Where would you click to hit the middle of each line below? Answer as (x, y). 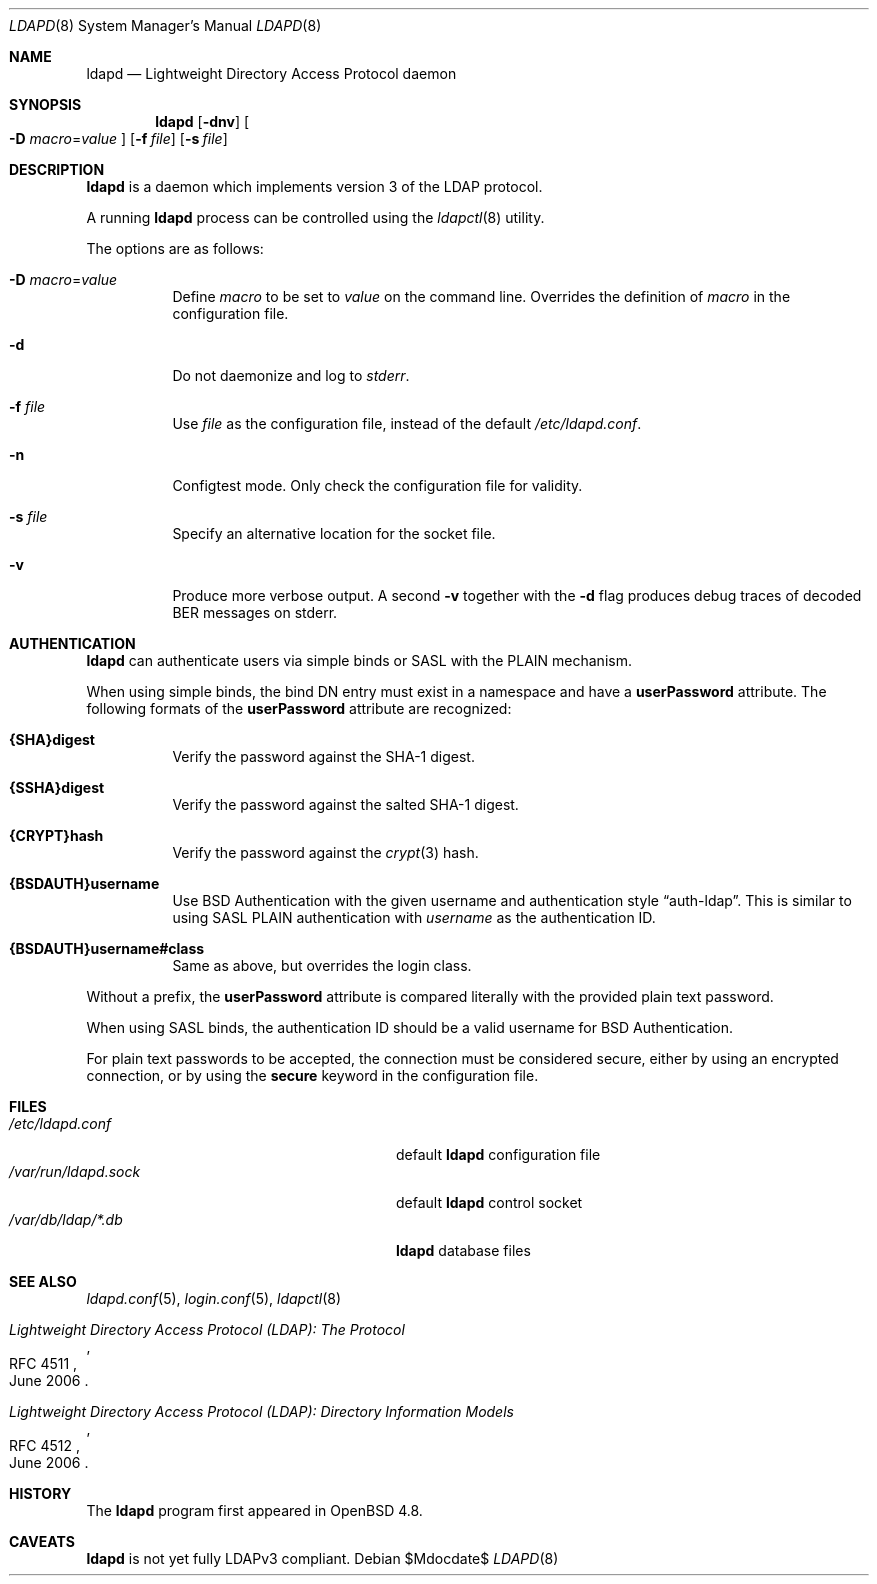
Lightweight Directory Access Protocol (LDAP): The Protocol (207, 1329)
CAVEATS (42, 1541)
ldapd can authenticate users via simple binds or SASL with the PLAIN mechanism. (359, 660)
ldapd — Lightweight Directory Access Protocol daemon (271, 73)
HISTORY (40, 1493)
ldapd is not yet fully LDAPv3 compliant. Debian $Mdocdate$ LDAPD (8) (322, 1558)
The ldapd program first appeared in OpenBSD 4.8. (254, 1510)
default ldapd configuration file (498, 1154)
